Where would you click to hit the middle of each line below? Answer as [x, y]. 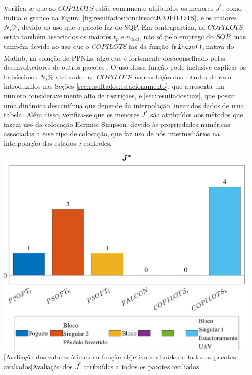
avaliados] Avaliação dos [38, 366]
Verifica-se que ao [30, 8]
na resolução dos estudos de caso [183, 76]
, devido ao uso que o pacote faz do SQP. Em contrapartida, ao [111, 27]
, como [232, 8]
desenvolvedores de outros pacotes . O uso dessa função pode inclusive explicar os [125, 67]
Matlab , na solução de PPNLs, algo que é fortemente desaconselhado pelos [115, 57]
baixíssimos [21, 76]
